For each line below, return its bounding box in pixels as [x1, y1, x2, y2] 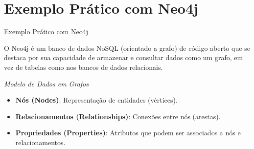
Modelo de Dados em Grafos [4, 78, 89, 88]
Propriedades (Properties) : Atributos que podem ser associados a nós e [15, 128, 241, 138]
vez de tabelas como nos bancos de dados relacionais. [4, 62, 163, 72]
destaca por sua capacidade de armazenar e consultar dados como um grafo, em [4, 52, 243, 63]
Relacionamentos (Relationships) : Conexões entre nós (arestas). [15, 111, 221, 121]
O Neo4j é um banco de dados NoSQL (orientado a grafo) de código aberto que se [4, 43, 250, 53]
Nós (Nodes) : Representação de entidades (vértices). [15, 95, 178, 105]
